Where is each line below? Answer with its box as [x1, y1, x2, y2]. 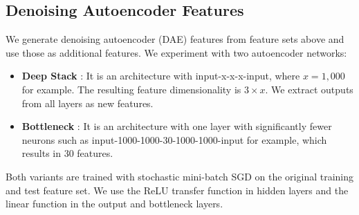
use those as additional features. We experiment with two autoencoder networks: [6, 45, 347, 59]
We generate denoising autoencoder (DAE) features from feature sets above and [6, 32, 344, 46]
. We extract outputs [265, 82, 353, 96]
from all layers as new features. [21, 95, 154, 110]
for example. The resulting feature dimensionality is [21, 82, 241, 96]
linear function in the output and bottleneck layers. [6, 196, 223, 211]
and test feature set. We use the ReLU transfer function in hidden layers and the [6, 183, 349, 197]
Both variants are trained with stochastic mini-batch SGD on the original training [6, 169, 354, 183]
